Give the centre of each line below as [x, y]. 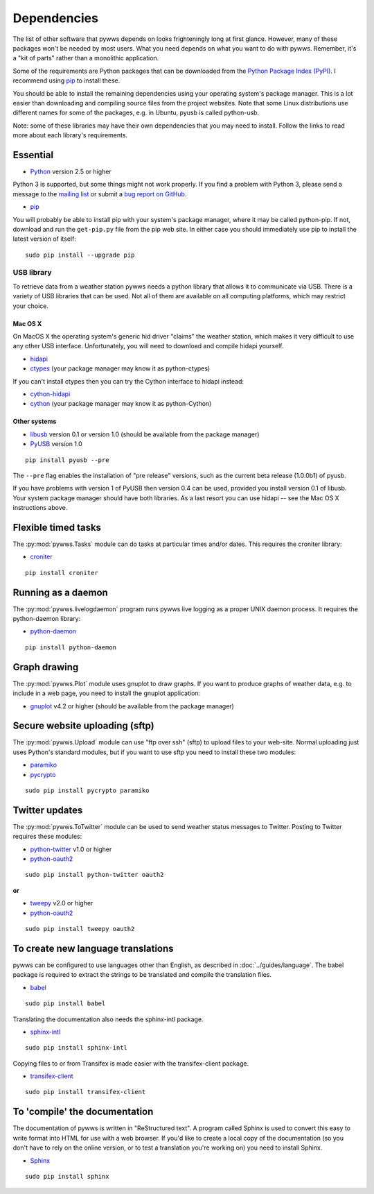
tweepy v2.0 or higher [62, 903]
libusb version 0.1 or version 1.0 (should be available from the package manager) [145, 434]
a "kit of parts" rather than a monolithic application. [86, 58]
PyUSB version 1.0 [56, 444]
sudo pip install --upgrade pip [80, 255]
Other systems [35, 421]
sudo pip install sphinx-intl [77, 1048]
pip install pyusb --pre [67, 460]
